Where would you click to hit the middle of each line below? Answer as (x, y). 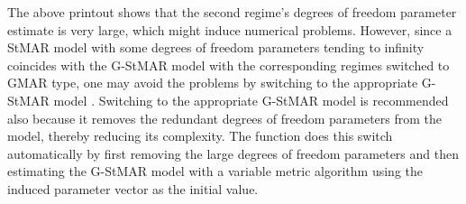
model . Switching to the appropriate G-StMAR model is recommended (251, 100)
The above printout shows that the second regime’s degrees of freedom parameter (232, 12)
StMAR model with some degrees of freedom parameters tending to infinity (216, 47)
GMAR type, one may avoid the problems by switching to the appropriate (213, 83)
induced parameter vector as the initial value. (133, 188)
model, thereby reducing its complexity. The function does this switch (200, 136)
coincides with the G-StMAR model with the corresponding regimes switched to (228, 65)
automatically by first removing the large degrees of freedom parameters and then (233, 153)
